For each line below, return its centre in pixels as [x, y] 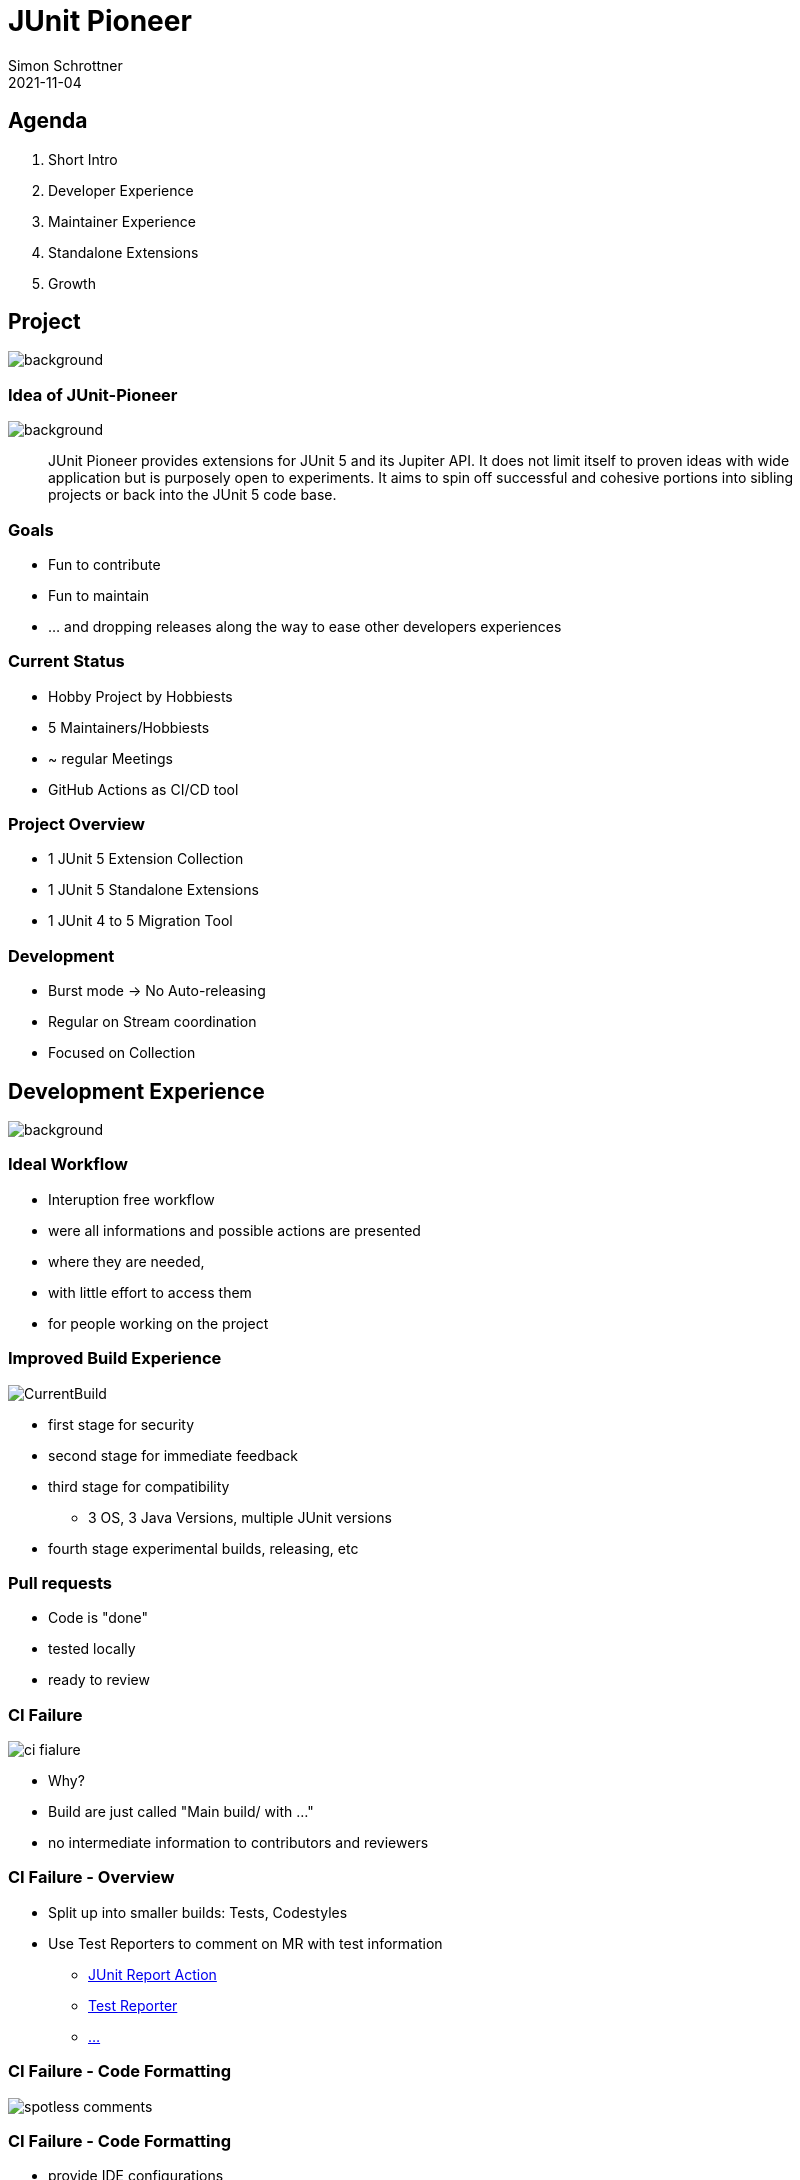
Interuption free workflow [131, 1199]
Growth [72, 283]
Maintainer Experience [122, 221]
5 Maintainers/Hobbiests [129, 727]
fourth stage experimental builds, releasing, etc [203, 1548]
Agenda [48, 121]
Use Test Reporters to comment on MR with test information [245, 1943]
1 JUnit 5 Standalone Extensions [153, 890]
